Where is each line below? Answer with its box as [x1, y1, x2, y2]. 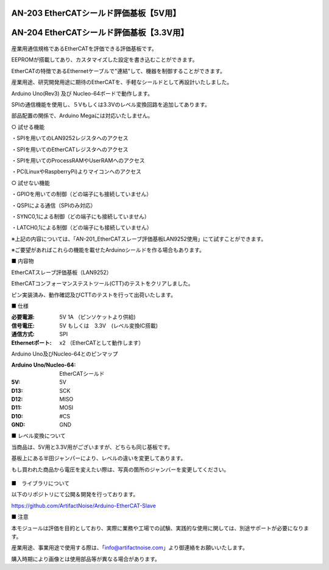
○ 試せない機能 [11, 179, 50, 186]
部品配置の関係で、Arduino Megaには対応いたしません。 [11, 112, 154, 119]
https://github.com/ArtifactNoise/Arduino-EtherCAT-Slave [11, 502, 157, 509]
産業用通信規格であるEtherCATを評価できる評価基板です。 [11, 45, 158, 52]
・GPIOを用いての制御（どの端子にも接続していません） [11, 191, 152, 198]
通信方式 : [11, 331, 35, 338]
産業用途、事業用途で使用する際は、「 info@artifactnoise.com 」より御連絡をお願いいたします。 [11, 544, 248, 551]
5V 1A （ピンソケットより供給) [59, 314, 136, 321]
